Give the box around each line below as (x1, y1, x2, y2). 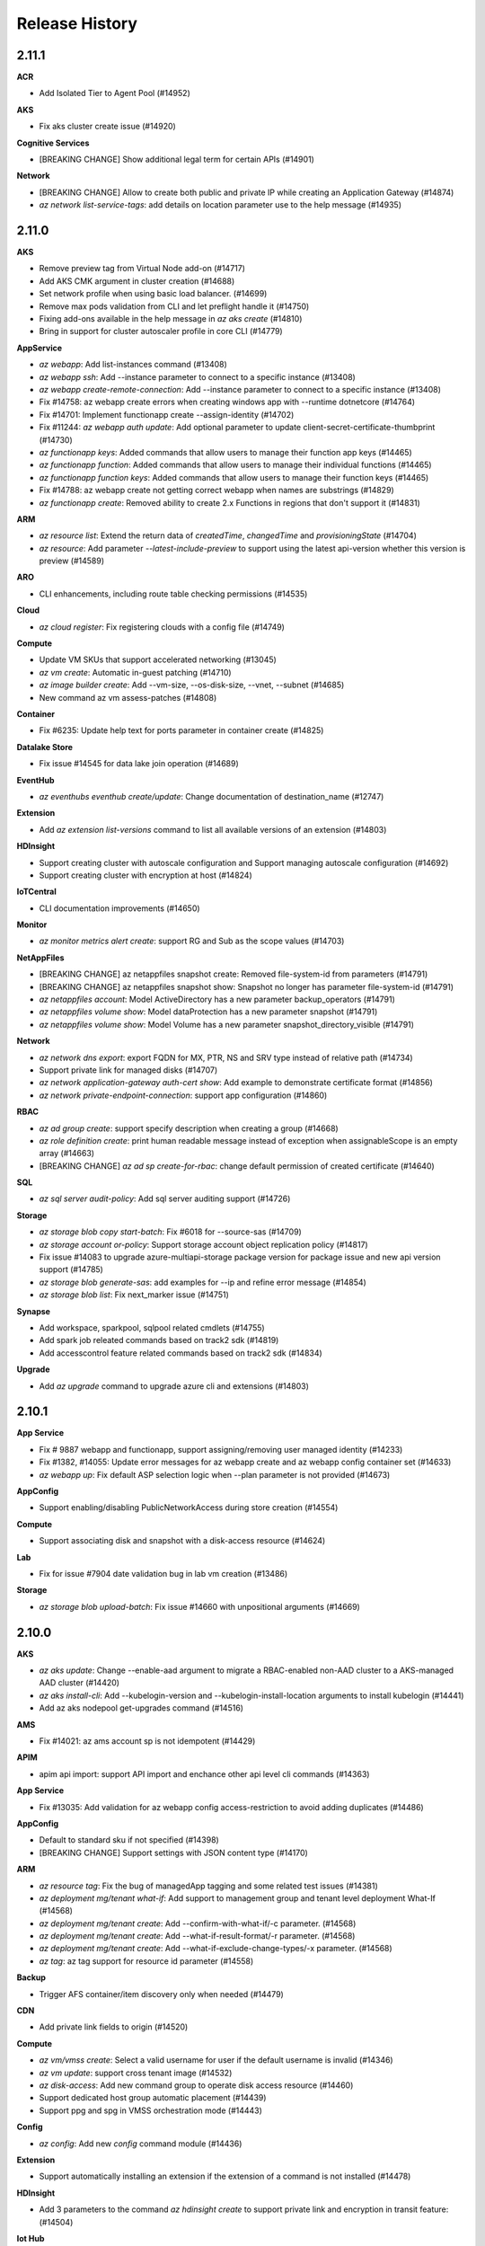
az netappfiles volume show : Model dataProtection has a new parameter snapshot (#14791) (39, 1006, 378, 1017)
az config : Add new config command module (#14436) (39, 2138, 242, 2149)
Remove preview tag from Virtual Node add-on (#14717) (39, 263, 246, 274)
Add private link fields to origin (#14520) (39, 2021, 189, 2032)
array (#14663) (39, 1148, 94, 1159)
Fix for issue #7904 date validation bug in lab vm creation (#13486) (39, 1568, 288, 1578)
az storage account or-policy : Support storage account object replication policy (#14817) (39, 1239, 368, 1250)
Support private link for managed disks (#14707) (39, 1065, 218, 1075)
